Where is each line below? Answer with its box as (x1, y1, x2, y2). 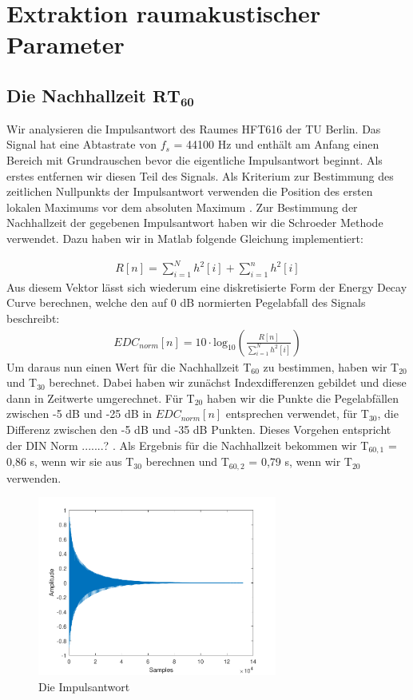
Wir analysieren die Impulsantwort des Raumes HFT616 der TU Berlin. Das (6, 120, 381, 137)
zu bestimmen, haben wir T (263, 358, 399, 375)
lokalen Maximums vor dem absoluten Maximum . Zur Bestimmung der (6, 198, 358, 215)
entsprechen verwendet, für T (225, 405, 369, 422)
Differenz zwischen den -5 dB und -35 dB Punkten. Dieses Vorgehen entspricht (6, 421, 391, 438)
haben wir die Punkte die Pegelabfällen (206, 389, 399, 406)
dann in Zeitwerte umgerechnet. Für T (6, 389, 195, 406)
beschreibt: (6, 310, 60, 327)
